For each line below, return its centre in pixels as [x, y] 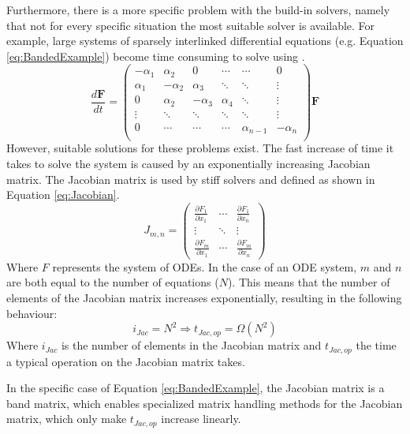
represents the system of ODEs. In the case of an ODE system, [205, 266]
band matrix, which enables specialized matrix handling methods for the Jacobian [205, 403]
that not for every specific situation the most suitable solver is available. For [191, 25]
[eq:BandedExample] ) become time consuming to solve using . [156, 56]
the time [376, 345]
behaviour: [32, 313]
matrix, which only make [67, 419]
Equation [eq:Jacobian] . [63, 195]
